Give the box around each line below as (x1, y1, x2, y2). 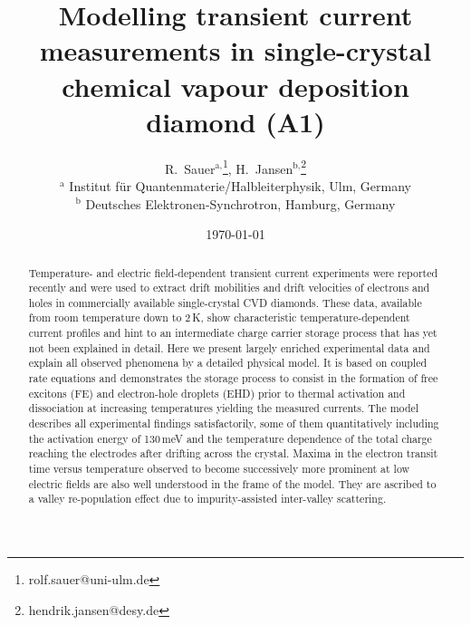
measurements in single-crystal (39, 32, 432, 69)
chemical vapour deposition (62, 67, 409, 104)
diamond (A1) (146, 102, 325, 139)
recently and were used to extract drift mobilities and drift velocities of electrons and (28, 280, 430, 295)
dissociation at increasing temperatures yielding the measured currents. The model (28, 400, 419, 416)
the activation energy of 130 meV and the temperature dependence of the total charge (28, 430, 432, 446)
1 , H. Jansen (222, 156, 293, 178)
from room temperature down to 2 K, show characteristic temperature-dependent (28, 310, 410, 325)
